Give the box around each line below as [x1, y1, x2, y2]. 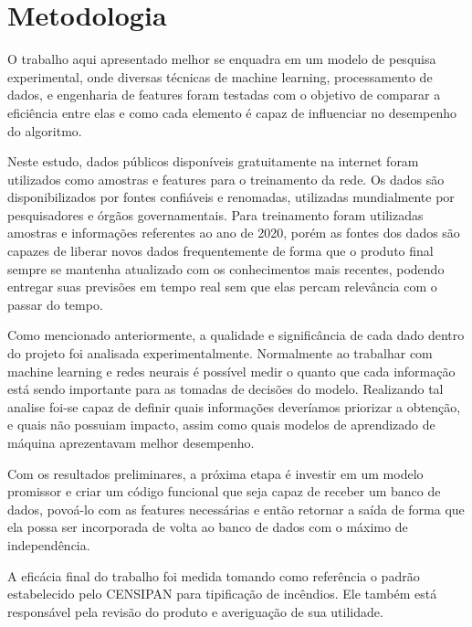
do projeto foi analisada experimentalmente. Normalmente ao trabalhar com [7, 344, 433, 363]
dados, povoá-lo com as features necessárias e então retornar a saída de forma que [7, 499, 465, 518]
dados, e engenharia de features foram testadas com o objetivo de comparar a [7, 85, 441, 104]
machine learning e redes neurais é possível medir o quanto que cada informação [7, 361, 456, 380]
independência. [7, 535, 90, 554]
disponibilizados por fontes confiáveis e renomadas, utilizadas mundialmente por [7, 187, 455, 207]
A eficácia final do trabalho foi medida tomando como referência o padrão [7, 566, 420, 585]
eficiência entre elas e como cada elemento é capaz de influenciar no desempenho [7, 102, 457, 122]
